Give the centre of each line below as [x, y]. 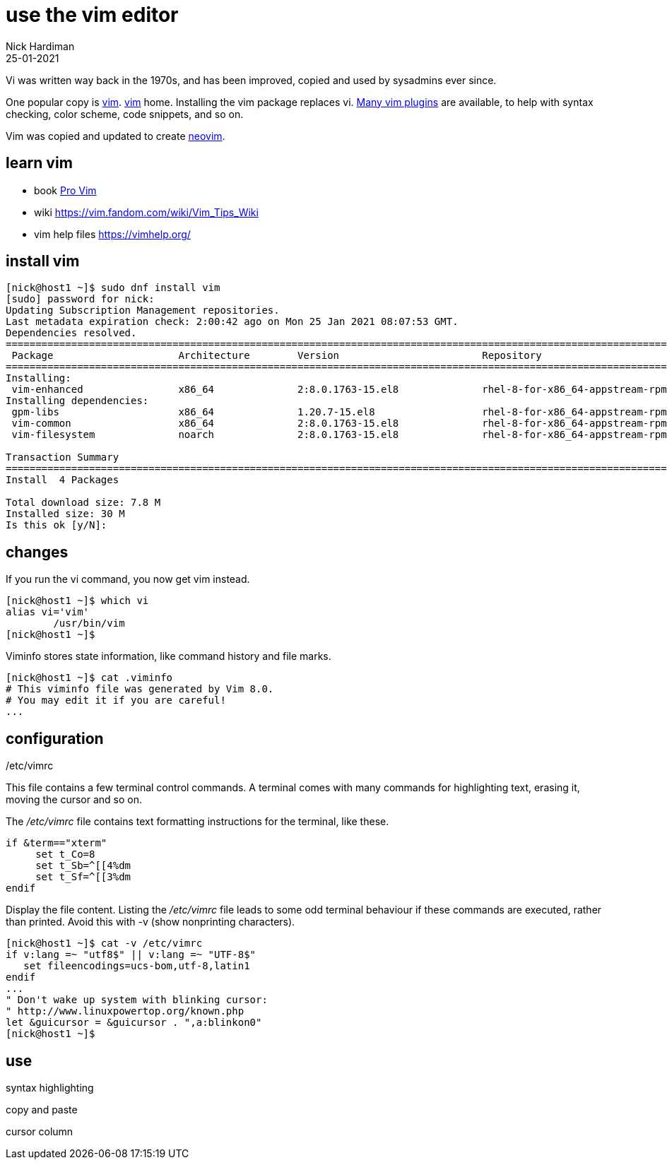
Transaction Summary [63, 457]
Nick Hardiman [40, 46]
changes [37, 552]
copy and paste [42, 1109]
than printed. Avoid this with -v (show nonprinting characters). [150, 922]
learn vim [39, 163]
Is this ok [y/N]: [57, 525]
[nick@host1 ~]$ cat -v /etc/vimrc [104, 944]
